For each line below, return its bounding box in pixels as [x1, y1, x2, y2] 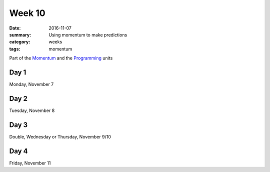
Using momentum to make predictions [48, 31, 127, 37]
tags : [9, 45, 20, 52]
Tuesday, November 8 [9, 107, 55, 113]
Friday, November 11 [9, 160, 51, 166]
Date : [9, 25, 21, 31]
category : [9, 39, 30, 45]
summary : [9, 31, 31, 37]
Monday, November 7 [9, 81, 54, 87]
